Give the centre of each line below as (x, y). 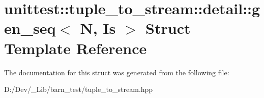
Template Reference (76, 48)
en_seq (30, 28)
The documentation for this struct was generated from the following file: (117, 72)
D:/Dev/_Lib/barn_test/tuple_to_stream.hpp (79, 89)
